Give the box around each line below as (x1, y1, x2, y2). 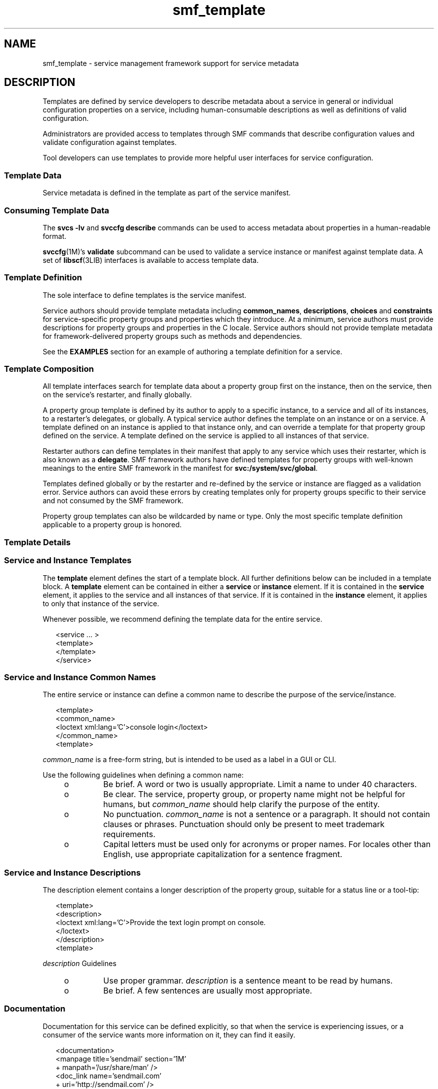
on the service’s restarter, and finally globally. (42, 390, 192, 399)
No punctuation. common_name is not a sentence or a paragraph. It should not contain (103, 809, 430, 820)
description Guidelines (42, 959, 116, 968)
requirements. (103, 829, 155, 840)
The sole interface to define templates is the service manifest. (42, 290, 246, 299)
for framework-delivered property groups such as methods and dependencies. (42, 331, 302, 340)
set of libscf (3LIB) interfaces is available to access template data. (42, 255, 259, 264)
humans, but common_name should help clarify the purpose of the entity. (103, 799, 380, 810)
